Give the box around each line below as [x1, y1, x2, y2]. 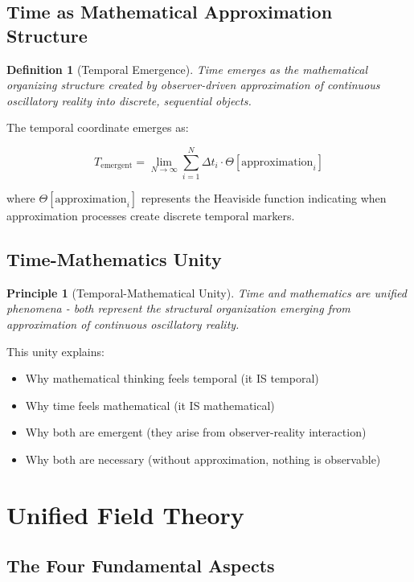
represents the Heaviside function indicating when [141, 190, 387, 207]
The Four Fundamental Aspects [6, 553, 275, 578]
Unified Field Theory [6, 498, 244, 531]
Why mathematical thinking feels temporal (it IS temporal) [25, 370, 319, 387]
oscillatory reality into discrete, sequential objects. [6, 92, 252, 109]
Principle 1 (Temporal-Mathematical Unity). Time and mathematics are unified [6, 284, 407, 301]
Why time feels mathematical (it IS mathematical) [25, 396, 275, 413]
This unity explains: [6, 342, 105, 359]
